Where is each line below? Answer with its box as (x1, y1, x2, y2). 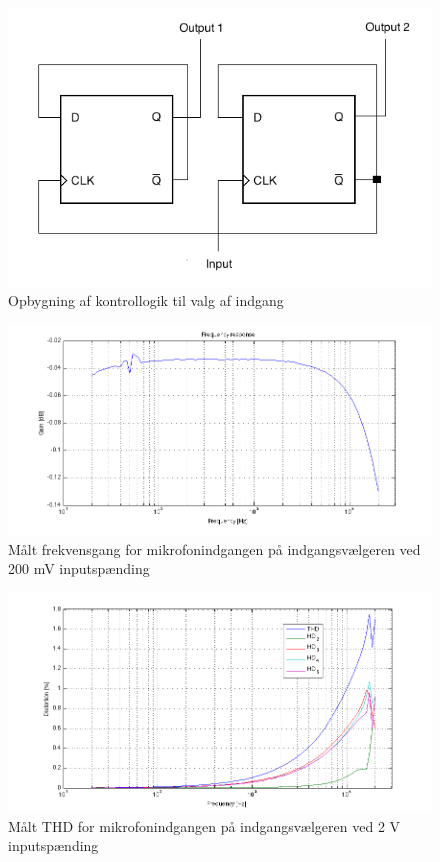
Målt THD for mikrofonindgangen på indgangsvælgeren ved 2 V (8, 815, 401, 836)
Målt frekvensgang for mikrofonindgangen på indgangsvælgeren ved (8, 538, 421, 559)
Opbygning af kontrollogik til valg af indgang (8, 290, 284, 311)
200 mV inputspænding (8, 558, 150, 579)
